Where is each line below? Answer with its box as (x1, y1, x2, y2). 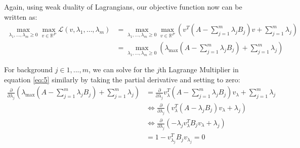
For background (4, 64, 53, 75)
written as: (4, 11, 37, 22)
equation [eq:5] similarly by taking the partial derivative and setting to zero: (4, 74, 240, 84)
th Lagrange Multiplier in (159, 64, 239, 75)
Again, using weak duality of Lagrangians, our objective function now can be (4, 2, 242, 12)
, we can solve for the (89, 64, 154, 75)
